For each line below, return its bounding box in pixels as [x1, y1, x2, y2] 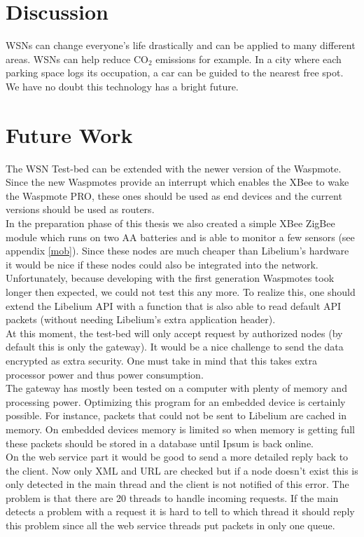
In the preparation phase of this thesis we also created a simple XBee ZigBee [6, 216, 335, 230]
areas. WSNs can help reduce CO [6, 51, 148, 66]
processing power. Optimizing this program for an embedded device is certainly [6, 394, 346, 409]
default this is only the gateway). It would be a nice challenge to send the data [6, 339, 344, 354]
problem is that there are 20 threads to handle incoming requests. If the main [6, 490, 339, 505]
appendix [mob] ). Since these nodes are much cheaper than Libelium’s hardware [6, 243, 349, 258]
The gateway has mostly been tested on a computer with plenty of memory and [6, 381, 347, 395]
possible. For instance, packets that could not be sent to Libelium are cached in [6, 408, 346, 423]
